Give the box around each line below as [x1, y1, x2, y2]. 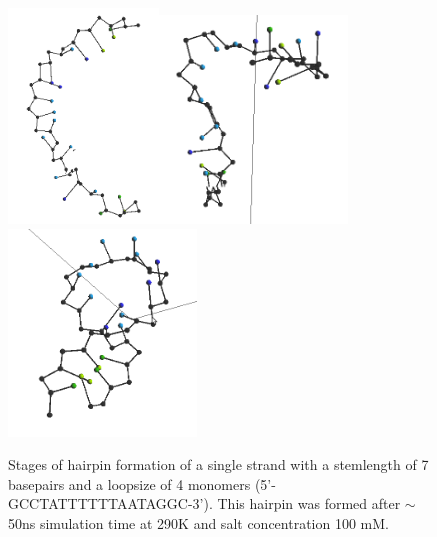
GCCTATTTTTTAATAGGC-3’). [8, 493, 213, 514]
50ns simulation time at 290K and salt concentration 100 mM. [8, 512, 389, 533]
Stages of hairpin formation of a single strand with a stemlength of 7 [8, 454, 429, 475]
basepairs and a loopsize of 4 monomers [8, 473, 251, 494]
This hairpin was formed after [217, 493, 401, 514]
